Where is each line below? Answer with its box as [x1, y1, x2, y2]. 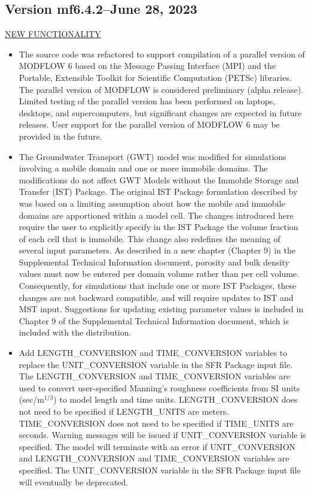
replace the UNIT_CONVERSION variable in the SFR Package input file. [19, 358, 293, 370]
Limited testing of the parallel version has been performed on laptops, [19, 95, 276, 107]
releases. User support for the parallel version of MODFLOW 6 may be [19, 118, 280, 131]
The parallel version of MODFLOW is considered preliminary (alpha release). [19, 83, 303, 95]
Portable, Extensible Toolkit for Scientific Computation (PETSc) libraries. [19, 71, 292, 83]
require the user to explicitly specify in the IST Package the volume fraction [19, 221, 298, 233]
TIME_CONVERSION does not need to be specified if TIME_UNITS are [19, 416, 294, 429]
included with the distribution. [19, 326, 132, 339]
